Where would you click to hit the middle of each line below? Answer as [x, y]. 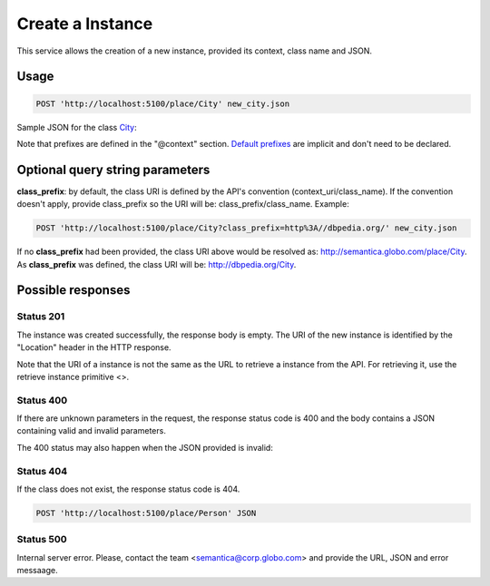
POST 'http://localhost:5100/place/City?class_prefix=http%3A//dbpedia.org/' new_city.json [246, 228]
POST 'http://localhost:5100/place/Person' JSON [146, 513]
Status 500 [42, 540]
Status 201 [41, 317]
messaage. [37, 571]
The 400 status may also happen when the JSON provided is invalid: [145, 447]
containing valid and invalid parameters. [92, 431]
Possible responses [73, 290]
